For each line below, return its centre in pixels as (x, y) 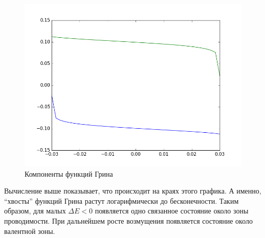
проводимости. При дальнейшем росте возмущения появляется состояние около (128, 220)
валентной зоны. (30, 231)
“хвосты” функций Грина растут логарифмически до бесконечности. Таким (122, 200)
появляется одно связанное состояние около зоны (172, 211)
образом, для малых (35, 211)
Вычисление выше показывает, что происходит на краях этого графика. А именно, (133, 191)
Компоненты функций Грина (69, 173)
